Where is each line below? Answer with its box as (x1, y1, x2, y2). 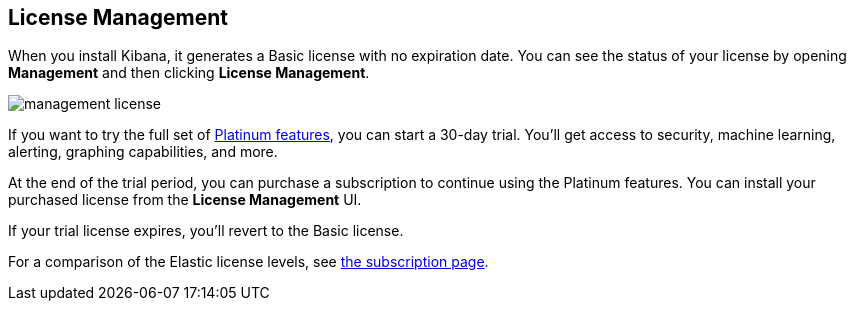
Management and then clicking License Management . (8, 64, 370, 82)
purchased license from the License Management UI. (8, 191, 362, 209)
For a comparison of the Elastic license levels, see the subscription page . (8, 253, 489, 271)
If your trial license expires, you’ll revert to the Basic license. (8, 222, 404, 240)
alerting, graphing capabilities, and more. (8, 143, 278, 161)
